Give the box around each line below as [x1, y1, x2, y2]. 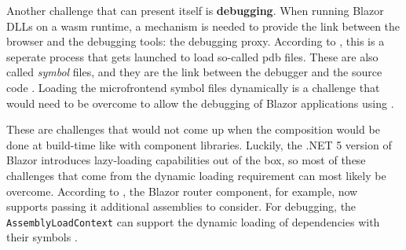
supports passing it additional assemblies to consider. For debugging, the [6, 198, 357, 215]
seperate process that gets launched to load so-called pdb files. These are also [6, 48, 379, 64]
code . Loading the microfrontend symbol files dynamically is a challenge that [6, 79, 380, 95]
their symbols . [6, 229, 78, 245]
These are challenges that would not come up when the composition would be [6, 121, 380, 138]
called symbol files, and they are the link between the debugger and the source [6, 64, 382, 80]
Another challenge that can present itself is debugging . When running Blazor [6, 2, 384, 18]
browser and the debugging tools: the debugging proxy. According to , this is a [6, 33, 385, 50]
